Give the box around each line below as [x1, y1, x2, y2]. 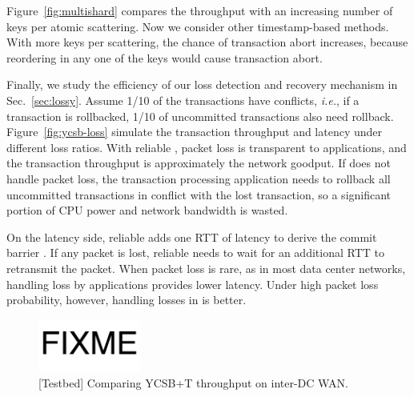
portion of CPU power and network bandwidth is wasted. [6, 202, 288, 219]
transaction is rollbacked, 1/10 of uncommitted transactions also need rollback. [6, 107, 394, 124]
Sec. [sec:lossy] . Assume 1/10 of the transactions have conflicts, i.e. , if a [6, 91, 360, 108]
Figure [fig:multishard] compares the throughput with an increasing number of [6, 2, 393, 18]
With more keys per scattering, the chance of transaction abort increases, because [6, 34, 408, 50]
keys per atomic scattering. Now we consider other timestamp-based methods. [6, 18, 389, 34]
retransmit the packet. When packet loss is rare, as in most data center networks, [6, 259, 406, 276]
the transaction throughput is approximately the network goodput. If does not [6, 154, 391, 171]
